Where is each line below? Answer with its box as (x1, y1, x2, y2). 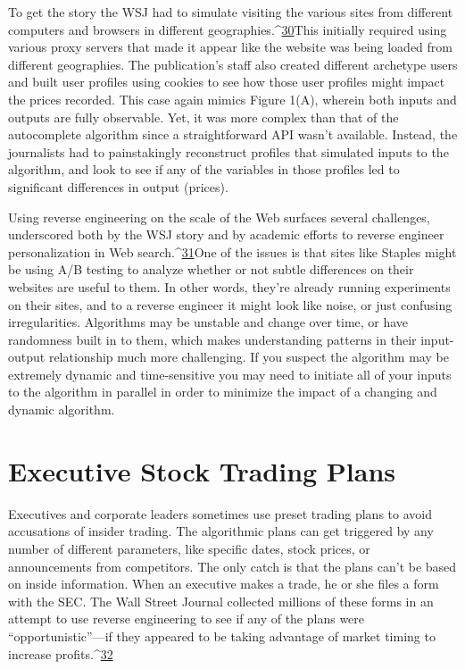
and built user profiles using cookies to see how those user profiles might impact (8, 72, 445, 91)
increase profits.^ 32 (8, 644, 113, 663)
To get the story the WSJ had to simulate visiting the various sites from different (8, 3, 453, 21)
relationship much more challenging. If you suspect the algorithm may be (48, 347, 449, 366)
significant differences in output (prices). (8, 177, 228, 196)
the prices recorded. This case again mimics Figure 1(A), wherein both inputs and (8, 89, 457, 108)
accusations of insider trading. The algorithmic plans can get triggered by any (8, 522, 434, 540)
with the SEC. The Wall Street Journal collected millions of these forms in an (8, 591, 434, 610)
